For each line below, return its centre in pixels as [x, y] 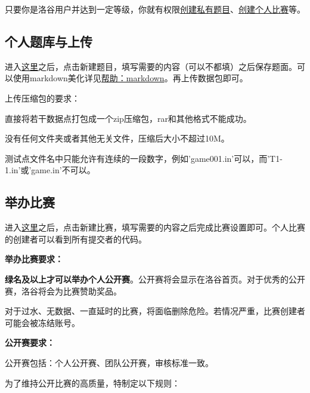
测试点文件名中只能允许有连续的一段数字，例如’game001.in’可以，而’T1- [144, 158]
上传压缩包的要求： [42, 98]
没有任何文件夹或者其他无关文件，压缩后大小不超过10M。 [117, 138]
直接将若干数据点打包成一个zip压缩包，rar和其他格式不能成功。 [128, 118]
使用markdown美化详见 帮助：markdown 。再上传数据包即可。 [130, 78]
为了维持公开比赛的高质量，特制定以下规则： [92, 383]
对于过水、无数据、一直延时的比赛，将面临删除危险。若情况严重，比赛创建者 [155, 311]
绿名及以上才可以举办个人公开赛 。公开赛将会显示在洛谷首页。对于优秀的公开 [155, 279]
